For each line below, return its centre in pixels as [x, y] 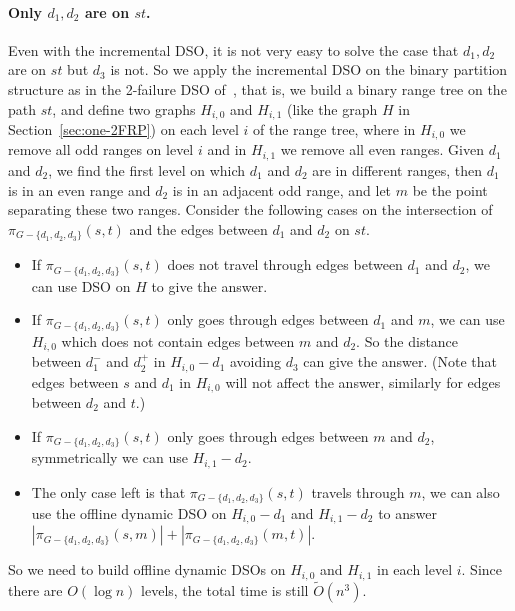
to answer [407, 512]
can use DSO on [81, 285]
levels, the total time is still [225, 590]
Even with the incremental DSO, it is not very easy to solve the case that [233, 49]
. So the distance [407, 340]
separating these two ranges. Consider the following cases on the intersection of [250, 209]
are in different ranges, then [397, 169]
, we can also [460, 491]
